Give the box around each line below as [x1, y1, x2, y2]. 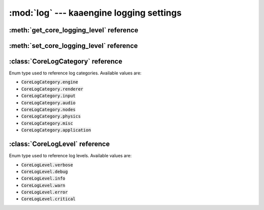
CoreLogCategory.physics [21, 114, 81, 119]
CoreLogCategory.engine [21, 79, 78, 85]
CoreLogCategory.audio [21, 100, 76, 105]
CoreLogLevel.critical [21, 196, 76, 202]
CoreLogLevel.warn [21, 183, 66, 188]
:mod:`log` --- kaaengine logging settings [9, 7, 182, 18]
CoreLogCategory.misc [21, 120, 73, 126]
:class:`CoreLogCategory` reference [9, 57, 122, 66]
